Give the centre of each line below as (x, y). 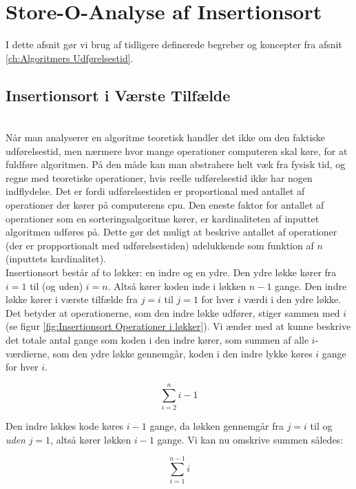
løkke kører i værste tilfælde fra (72, 299)
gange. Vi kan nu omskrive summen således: (250, 439)
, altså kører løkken (91, 439)
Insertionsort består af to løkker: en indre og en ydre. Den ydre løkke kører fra (171, 272)
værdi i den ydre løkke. (293, 299)
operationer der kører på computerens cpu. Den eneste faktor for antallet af (165, 205)
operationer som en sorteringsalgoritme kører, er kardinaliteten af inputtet (163, 218)
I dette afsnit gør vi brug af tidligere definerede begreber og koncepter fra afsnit (174, 44)
